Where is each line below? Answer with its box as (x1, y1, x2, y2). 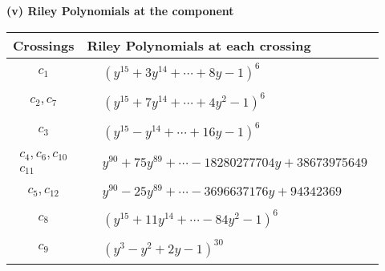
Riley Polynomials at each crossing (87, 35, 311, 55)
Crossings (13, 35, 75, 55)
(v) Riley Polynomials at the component (6, 2, 234, 18)
